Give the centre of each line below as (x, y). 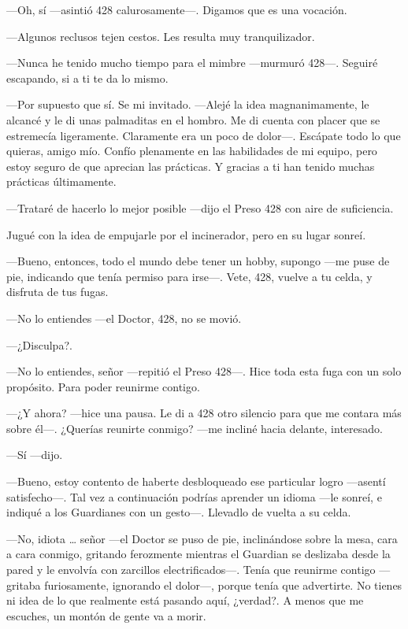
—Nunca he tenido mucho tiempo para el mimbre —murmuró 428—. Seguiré (192, 63)
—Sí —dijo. (35, 455)
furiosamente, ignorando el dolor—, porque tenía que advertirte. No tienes (223, 585)
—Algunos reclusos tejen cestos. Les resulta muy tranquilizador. (161, 36)
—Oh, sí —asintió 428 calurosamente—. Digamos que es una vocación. (177, 9)
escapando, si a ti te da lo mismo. (87, 78)
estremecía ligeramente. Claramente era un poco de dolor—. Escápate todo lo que (204, 135)
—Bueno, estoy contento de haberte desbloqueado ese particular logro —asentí (196, 481)
